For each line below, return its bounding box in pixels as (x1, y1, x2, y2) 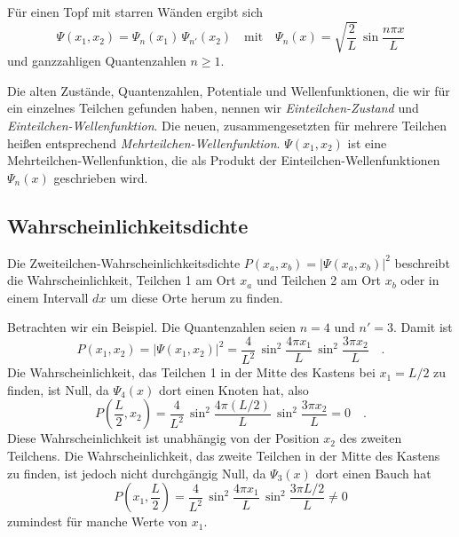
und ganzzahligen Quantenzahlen (7, 51, 186, 70)
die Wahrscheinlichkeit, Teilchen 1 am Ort (7, 271, 236, 289)
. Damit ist (392, 318, 453, 336)
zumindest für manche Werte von (7, 512, 188, 531)
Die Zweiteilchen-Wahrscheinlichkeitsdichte (7, 253, 241, 272)
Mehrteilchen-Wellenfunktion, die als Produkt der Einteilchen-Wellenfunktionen (7, 151, 440, 170)
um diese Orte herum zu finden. (110, 288, 283, 306)
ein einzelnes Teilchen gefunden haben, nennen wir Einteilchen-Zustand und (7, 99, 419, 117)
